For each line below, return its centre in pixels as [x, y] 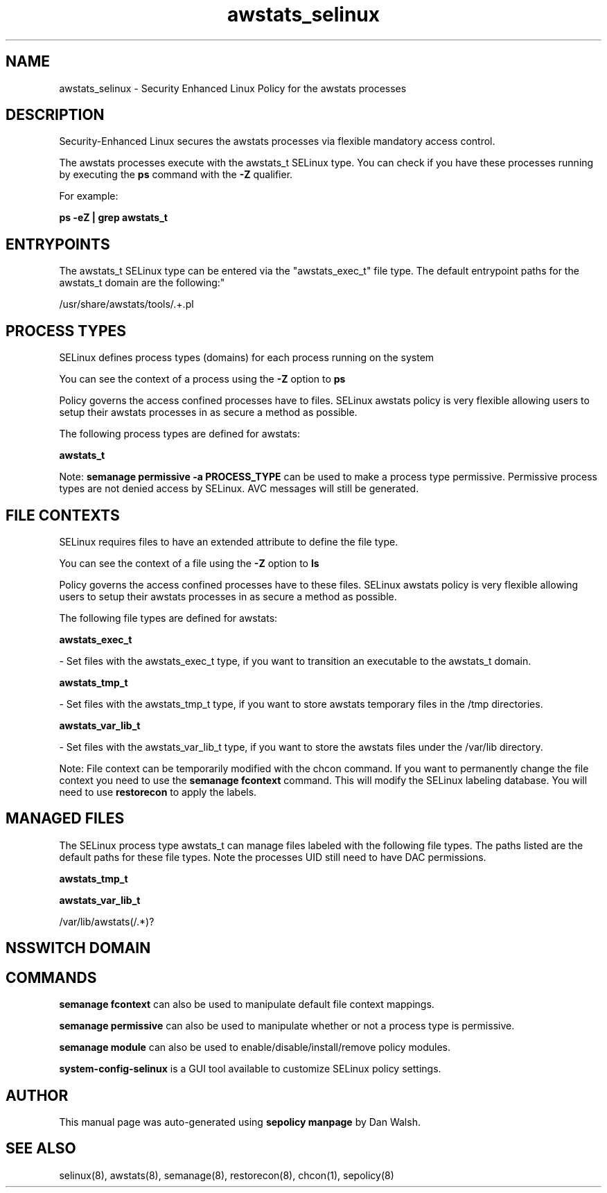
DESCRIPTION [55, 115]
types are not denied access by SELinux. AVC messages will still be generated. [239, 489]
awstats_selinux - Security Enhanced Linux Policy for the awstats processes [233, 88]
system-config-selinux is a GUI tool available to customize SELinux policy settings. [250, 1069]
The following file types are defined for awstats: [168, 618]
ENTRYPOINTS [58, 244]
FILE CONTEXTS [63, 515]
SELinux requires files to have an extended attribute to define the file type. [229, 541]
